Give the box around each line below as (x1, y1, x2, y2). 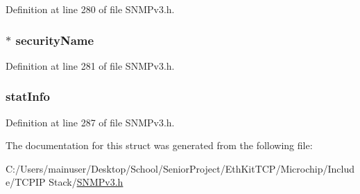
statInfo (6, 88, 50, 105)
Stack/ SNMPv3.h (49, 175, 123, 189)
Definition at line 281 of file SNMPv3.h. (6, 58, 175, 72)
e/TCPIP (6, 175, 46, 189)
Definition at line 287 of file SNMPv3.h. (6, 115, 175, 129)
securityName (15, 31, 94, 48)
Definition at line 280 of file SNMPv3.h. (6, 2, 175, 16)
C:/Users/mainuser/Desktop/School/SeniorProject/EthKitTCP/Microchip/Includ (6, 161, 355, 175)
